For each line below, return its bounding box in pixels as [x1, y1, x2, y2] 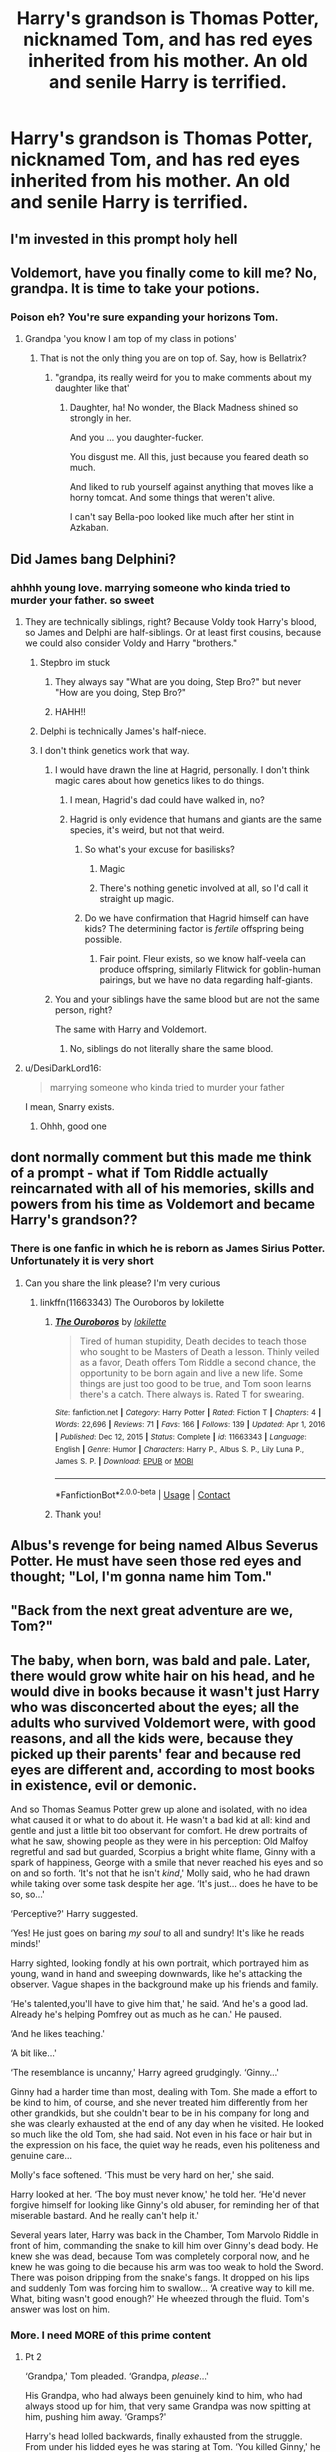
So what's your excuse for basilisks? [84, 843, 235, 855]
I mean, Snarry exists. [24, 1100, 115, 1112]
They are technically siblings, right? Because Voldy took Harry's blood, [24, 615, 317, 627]
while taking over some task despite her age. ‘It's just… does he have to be [10, 1878, 318, 1890]
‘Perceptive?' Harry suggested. [10, 1908, 139, 1920]
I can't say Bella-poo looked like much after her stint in [69, 511, 295, 523]
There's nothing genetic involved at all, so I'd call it [99, 882, 309, 894]
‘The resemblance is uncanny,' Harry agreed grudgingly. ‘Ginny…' [10, 2067, 280, 2079]
